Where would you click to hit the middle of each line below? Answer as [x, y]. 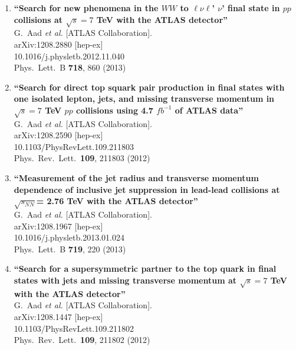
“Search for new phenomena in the [86, 8]
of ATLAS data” [209, 110]
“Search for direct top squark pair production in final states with [149, 87]
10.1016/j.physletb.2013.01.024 [69, 237]
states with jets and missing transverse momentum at [125, 280]
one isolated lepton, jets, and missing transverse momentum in [144, 99]
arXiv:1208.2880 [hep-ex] [58, 44]
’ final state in [251, 8]
